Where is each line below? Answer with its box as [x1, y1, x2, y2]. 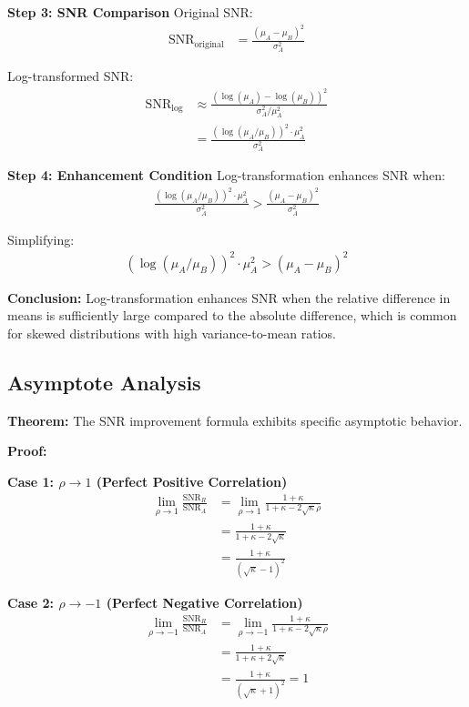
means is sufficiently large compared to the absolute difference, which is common [7, 306, 457, 325]
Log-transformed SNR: [7, 66, 134, 86]
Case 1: [7, 471, 55, 490]
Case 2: [7, 593, 55, 612]
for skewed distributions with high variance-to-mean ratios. [7, 323, 336, 342]
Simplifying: [7, 229, 75, 248]
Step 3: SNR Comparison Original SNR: [7, 3, 253, 21]
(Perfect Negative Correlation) [106, 593, 303, 612]
